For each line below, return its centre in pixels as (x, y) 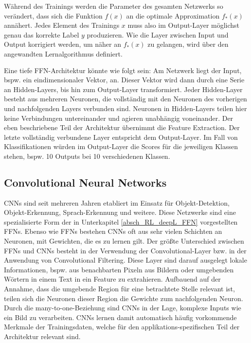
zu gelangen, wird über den (188, 44)
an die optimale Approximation (173, 15)
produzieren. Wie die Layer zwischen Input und (158, 34)
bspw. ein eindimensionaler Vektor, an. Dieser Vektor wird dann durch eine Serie (124, 80)
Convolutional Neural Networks (85, 182)
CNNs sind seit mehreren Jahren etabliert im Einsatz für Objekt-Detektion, (117, 202)
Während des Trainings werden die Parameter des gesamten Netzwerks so (114, 6)
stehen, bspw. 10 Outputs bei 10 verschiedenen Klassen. (87, 156)
